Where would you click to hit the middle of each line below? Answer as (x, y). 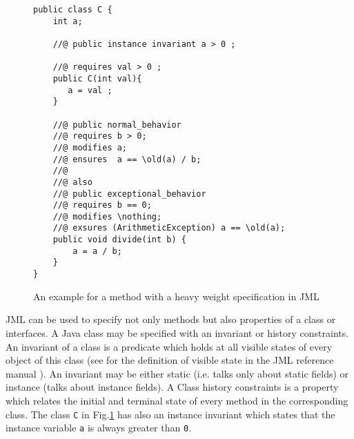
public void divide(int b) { (119, 240)
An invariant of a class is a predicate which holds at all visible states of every (169, 346)
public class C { (73, 10)
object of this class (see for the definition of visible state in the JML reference (170, 360)
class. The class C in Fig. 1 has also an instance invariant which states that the (170, 414)
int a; (68, 21)
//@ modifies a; (90, 147)
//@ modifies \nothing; (107, 216)
